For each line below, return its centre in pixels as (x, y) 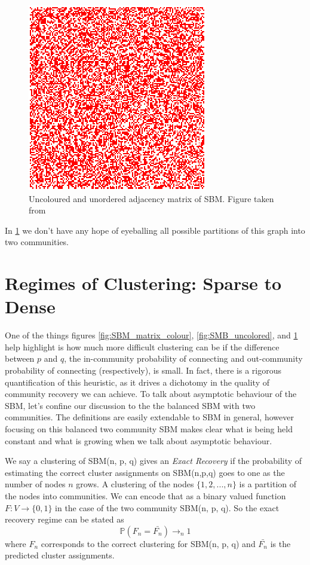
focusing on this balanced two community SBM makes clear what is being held (149, 429)
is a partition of (268, 484)
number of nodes (35, 484)
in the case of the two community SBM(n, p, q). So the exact (167, 507)
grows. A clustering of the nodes (135, 484)
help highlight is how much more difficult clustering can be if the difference (142, 346)
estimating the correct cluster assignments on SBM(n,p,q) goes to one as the (145, 472)
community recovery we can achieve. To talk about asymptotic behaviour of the (151, 394)
